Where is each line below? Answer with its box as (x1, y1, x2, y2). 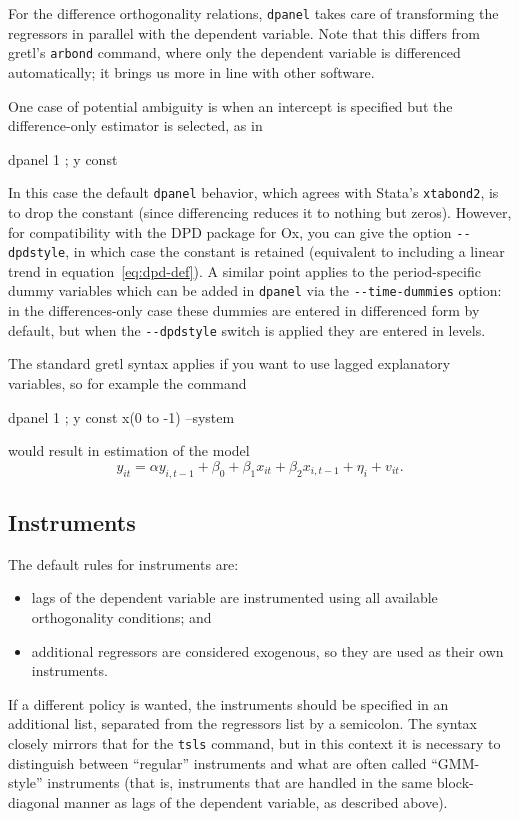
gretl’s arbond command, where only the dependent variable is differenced (8, 42, 461, 63)
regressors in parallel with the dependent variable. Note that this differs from (8, 22, 480, 43)
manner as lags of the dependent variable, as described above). (64, 791, 448, 812)
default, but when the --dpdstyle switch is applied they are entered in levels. (8, 319, 486, 340)
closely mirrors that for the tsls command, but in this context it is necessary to (8, 732, 501, 753)
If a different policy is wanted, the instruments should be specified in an (8, 693, 449, 714)
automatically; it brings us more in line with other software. (8, 61, 375, 82)
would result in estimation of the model (8, 440, 250, 461)
